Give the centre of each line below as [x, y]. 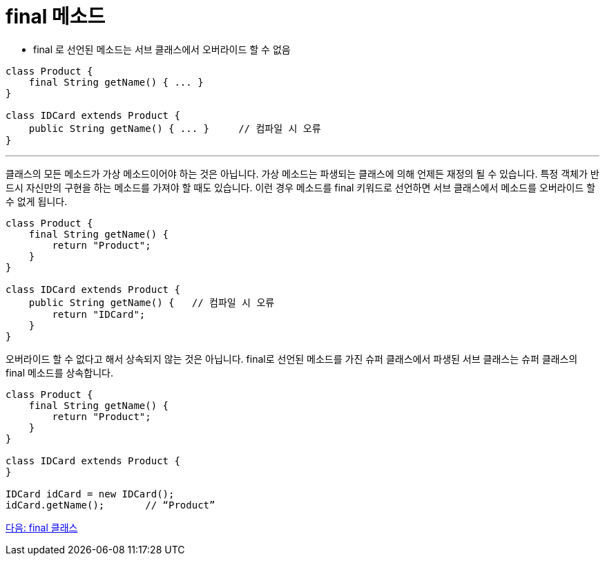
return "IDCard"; [99, 314]
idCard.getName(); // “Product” [111, 505]
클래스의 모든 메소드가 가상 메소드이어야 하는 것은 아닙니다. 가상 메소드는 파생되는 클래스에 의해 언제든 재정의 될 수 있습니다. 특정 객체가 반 [302, 173]
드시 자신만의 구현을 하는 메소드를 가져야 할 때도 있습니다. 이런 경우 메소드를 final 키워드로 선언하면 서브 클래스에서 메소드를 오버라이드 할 [300, 187]
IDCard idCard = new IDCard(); [90, 494]
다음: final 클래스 [42, 527]
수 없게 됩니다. [37, 201]
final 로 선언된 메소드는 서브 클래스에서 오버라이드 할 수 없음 [162, 49]
